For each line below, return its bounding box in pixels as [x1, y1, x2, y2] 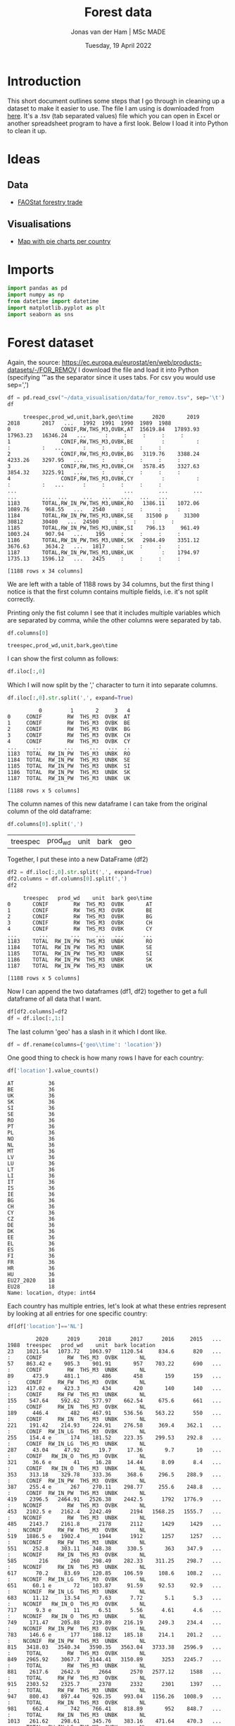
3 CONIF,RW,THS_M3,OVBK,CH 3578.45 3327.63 [7, 463, 200, 470]
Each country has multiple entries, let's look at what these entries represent [7, 1302, 227, 1311]
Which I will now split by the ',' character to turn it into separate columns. [7, 681, 218, 689]
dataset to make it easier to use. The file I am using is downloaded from [7, 104, 215, 113]
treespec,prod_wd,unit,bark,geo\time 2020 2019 [23, 413, 200, 420]
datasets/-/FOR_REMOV [7, 365, 77, 374]
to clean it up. [7, 126, 47, 135]
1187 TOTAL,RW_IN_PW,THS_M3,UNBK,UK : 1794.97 [7, 549, 200, 556]
